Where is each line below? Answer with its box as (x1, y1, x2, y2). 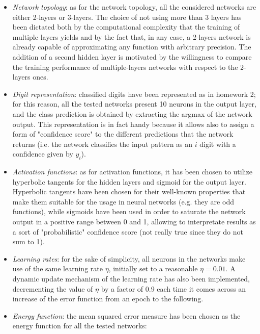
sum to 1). (12, 236, 45, 247)
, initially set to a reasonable (108, 263, 198, 274)
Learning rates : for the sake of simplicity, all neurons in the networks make (12, 253, 246, 264)
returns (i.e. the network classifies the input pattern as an (12, 138, 193, 149)
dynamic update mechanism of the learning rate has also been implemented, (12, 273, 250, 284)
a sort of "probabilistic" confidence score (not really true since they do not (12, 226, 243, 237)
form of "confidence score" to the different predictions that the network (12, 129, 234, 139)
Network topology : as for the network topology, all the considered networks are (12, 2, 256, 12)
